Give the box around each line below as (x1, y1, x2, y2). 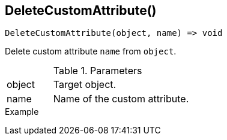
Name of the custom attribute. (53, 93, 189, 105)
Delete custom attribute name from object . (5, 46, 177, 57)
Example (5, 106, 39, 117)
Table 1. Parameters (53, 65, 142, 77)
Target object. (53, 78, 117, 91)
